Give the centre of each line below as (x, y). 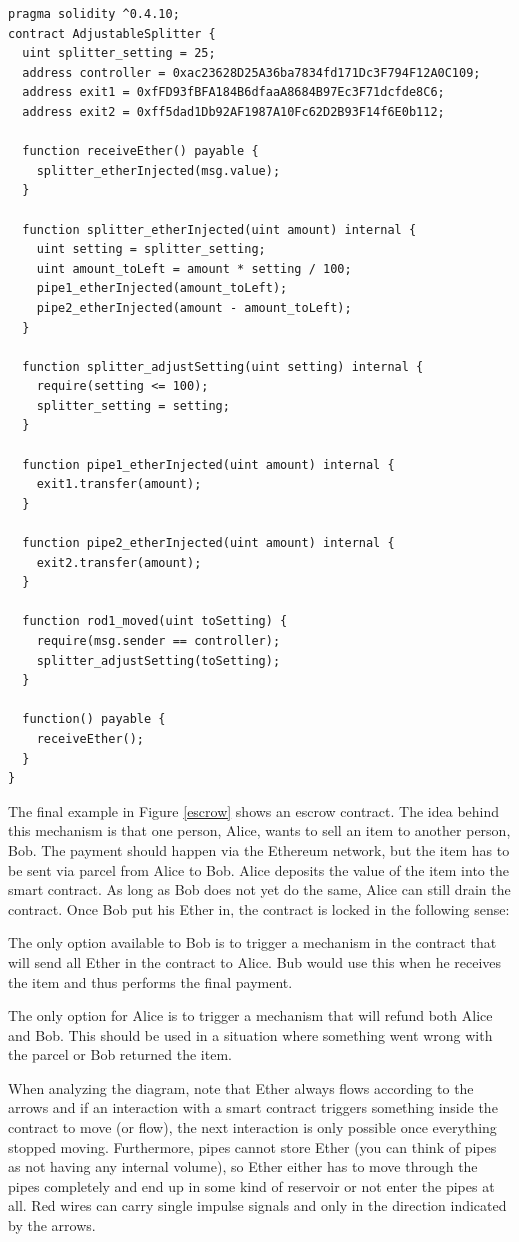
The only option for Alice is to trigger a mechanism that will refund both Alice (250, 1015)
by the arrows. (52, 1225)
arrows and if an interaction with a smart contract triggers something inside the (253, 1107)
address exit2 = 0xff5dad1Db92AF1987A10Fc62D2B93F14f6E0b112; (233, 111)
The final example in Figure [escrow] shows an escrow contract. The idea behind (254, 810)
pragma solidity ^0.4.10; (94, 14)
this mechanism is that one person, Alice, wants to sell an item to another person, (259, 830)
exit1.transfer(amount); (119, 484)
